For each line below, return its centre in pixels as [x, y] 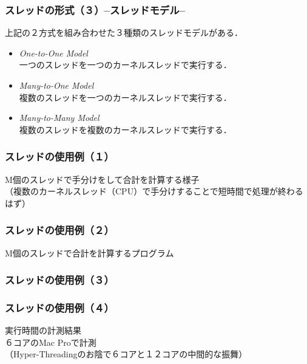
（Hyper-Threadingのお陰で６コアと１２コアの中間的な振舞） [126, 354]
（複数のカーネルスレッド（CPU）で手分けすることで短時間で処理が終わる [154, 191]
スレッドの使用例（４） [59, 307]
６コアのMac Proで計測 [51, 342]
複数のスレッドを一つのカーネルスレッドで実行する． [125, 97]
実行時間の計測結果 [43, 330]
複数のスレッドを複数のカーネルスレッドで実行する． [125, 129]
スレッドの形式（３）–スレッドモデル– [95, 9]
